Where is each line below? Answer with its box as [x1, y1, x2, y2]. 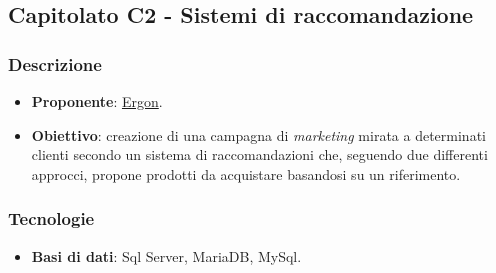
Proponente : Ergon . [31, 91, 163, 111]
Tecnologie [8, 206, 95, 231]
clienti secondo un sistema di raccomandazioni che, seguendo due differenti [31, 144, 488, 165]
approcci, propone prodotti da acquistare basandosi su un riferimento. [31, 163, 461, 184]
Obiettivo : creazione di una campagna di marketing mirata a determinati [31, 124, 486, 145]
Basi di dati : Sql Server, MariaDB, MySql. [31, 245, 302, 266]
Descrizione [8, 51, 102, 76]
